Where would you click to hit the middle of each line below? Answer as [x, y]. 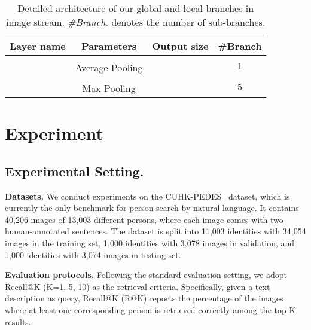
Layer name [38, 46]
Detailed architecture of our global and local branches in [136, 8]
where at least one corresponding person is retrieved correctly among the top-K [150, 309]
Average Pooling [109, 67]
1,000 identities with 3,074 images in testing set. [93, 254]
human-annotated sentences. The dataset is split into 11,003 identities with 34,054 [155, 231]
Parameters [109, 46]
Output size [180, 46]
